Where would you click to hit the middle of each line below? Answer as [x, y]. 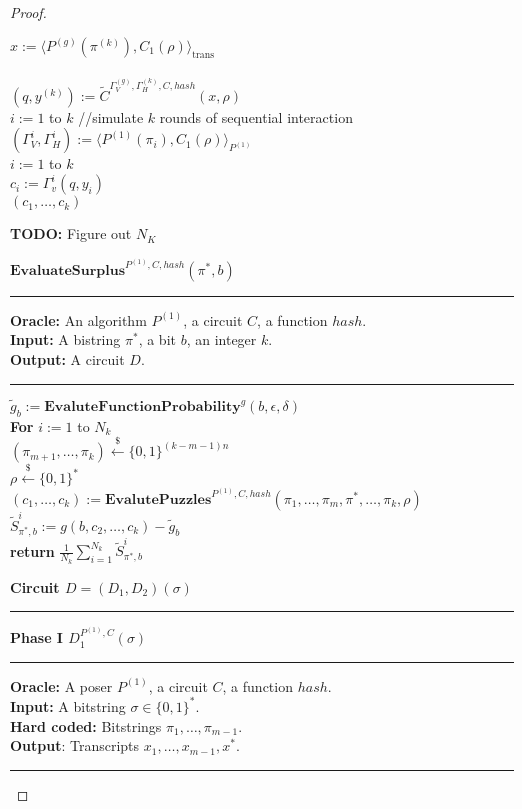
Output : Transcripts [75, 745]
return [32, 550]
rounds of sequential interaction [256, 116]
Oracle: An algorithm [78, 319]
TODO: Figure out [71, 233]
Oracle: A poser [61, 685]
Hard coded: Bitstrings [86, 725]
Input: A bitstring [68, 705]
